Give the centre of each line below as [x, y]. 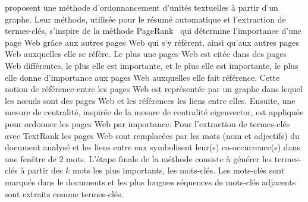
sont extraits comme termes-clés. [64, 193]
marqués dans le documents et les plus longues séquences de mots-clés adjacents [150, 182]
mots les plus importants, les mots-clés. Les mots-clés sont [179, 170]
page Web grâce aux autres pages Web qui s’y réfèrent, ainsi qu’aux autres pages [152, 42]
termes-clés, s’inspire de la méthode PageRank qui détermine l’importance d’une [153, 31]
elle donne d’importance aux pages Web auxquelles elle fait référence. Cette [142, 77]
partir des [45, 170]
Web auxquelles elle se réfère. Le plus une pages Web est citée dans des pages [146, 54]
